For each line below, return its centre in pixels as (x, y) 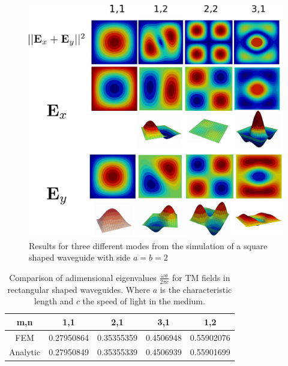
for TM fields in (201, 277)
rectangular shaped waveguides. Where (79, 289)
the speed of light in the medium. (144, 301)
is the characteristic (196, 289)
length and (54, 301)
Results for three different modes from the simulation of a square (148, 245)
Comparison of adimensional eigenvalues (83, 277)
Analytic (25, 352)
